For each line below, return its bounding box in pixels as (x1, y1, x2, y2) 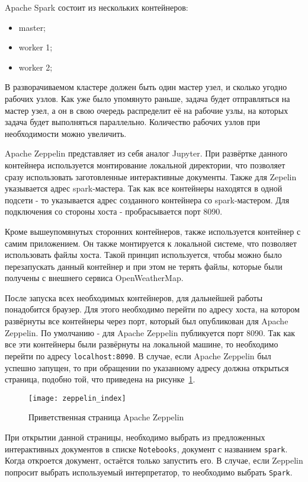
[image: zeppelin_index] (28, 394, 126, 403)
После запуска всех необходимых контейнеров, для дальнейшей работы (5, 291, 263, 304)
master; (18, 21, 46, 33)
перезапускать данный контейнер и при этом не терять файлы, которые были (5, 260, 283, 272)
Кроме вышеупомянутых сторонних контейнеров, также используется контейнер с (5, 225, 301, 237)
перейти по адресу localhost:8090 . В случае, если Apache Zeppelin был (5, 349, 271, 362)
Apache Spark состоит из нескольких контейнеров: (5, 1, 188, 13)
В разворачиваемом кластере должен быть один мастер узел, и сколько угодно (5, 81, 287, 93)
